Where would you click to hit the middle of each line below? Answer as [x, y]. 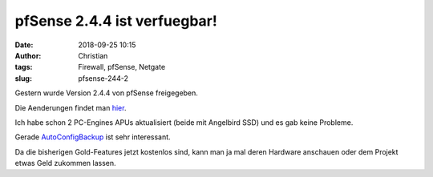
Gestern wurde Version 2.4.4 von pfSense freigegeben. [106, 93]
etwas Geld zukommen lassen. [65, 163]
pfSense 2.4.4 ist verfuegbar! [116, 21]
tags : [24, 67]
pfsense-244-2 [103, 78]
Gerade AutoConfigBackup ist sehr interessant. [93, 137]
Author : [28, 55]
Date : [24, 45]
